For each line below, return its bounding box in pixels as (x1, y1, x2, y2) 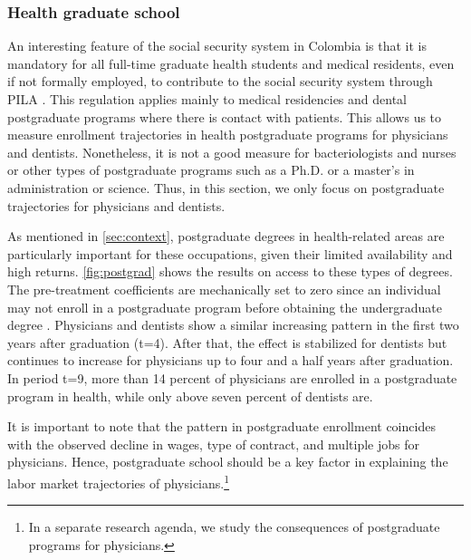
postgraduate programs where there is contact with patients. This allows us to (7, 107, 442, 126)
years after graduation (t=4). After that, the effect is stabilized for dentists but (7, 333, 447, 352)
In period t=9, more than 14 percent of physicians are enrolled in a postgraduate (7, 368, 457, 387)
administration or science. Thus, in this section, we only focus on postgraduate (7, 178, 445, 197)
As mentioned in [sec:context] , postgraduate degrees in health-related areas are (7, 227, 445, 246)
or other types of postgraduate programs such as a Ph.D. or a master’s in (7, 160, 415, 179)
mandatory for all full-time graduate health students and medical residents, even (7, 53, 455, 72)
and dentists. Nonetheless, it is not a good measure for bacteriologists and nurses (7, 142, 457, 161)
